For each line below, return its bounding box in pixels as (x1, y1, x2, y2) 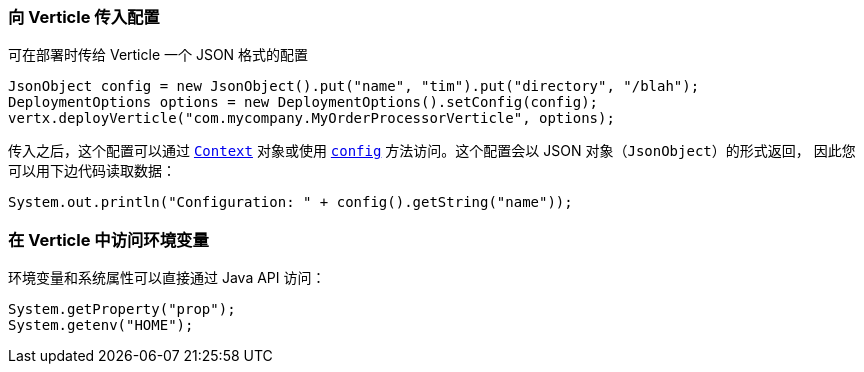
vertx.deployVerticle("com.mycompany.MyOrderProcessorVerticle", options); (8, 110, 615, 127)
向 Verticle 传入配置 (8, 7, 160, 27)
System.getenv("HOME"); (8, 317, 194, 334)
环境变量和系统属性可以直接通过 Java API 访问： (8, 269, 326, 287)
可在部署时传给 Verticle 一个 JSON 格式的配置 (8, 46, 309, 64)
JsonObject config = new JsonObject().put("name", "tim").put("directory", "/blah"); (8, 78, 700, 95)
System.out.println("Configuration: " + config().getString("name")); (8, 194, 573, 211)
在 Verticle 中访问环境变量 (8, 229, 209, 250)
